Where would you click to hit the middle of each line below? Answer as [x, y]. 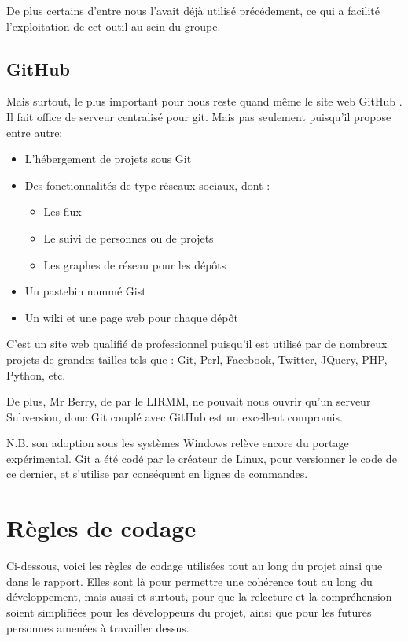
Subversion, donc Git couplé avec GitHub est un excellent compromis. [175, 416]
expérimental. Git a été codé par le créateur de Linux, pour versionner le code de [202, 458]
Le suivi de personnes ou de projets [129, 237]
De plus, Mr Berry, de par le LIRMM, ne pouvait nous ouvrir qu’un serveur [189, 401]
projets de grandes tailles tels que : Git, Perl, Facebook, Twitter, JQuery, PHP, [197, 359]
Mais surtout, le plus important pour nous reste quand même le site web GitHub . [204, 101]
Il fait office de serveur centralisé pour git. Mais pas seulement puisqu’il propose [199, 116]
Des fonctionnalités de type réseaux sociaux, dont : [147, 185]
